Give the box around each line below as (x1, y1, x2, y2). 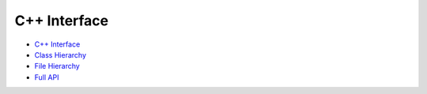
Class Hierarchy (34, 50, 87, 59)
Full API (34, 72, 59, 82)
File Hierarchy (34, 62, 81, 71)
